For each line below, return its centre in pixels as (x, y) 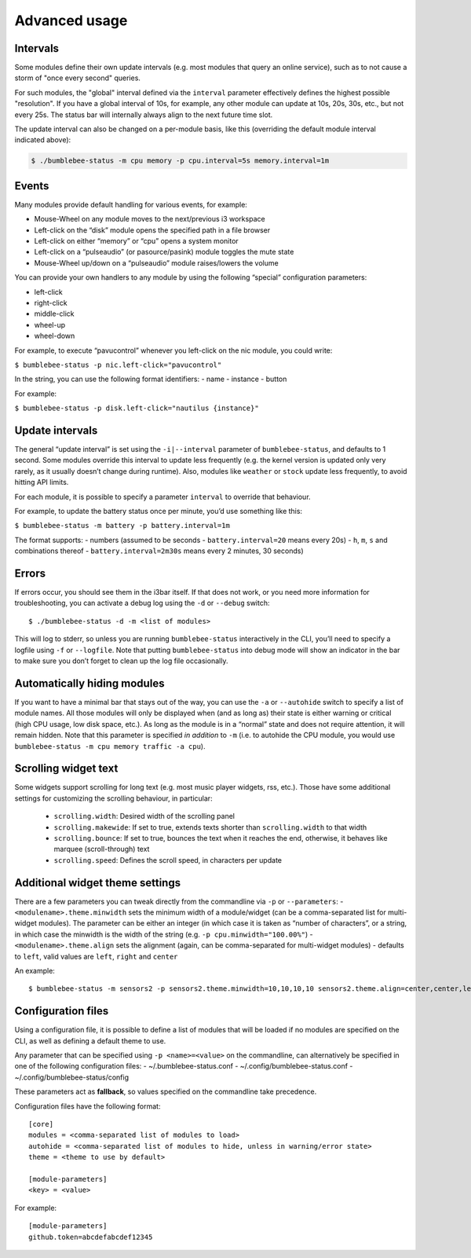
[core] (41, 1124)
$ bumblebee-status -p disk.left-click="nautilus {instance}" (137, 408)
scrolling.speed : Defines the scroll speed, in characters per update (168, 860)
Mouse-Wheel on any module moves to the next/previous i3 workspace (150, 219)
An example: (35, 971)
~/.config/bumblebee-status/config (72, 1077)
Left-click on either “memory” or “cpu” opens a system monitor (136, 241)
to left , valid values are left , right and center (96, 956)
